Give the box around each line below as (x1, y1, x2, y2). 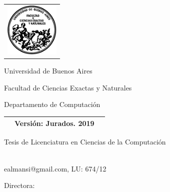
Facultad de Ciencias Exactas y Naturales (4, 82, 132, 92)
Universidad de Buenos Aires (4, 65, 92, 76)
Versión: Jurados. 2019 (14, 118, 94, 128)
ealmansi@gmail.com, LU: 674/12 (4, 163, 106, 173)
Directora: (4, 180, 35, 190)
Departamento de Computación (4, 99, 100, 109)
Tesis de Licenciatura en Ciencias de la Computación (4, 136, 166, 147)
